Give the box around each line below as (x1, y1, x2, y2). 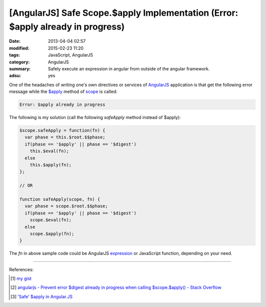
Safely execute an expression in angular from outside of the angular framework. (48, 65, 210, 71)
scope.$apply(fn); (30, 231, 74, 236)
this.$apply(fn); (30, 162, 72, 167)
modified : (9, 45, 30, 51)
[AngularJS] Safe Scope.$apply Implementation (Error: (9, 7, 238, 18)
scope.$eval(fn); (30, 217, 72, 223)
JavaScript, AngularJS (48, 52, 93, 58)
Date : (9, 38, 21, 44)
